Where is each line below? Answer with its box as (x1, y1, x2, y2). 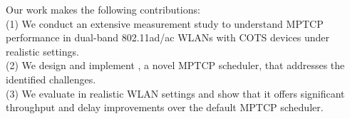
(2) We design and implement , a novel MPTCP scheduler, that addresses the (6, 58, 345, 73)
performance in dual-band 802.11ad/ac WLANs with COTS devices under (6, 30, 329, 45)
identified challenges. (6, 71, 96, 86)
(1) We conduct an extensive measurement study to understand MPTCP (6, 16, 324, 31)
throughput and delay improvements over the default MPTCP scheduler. (6, 100, 324, 115)
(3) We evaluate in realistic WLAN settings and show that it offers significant (6, 86, 345, 100)
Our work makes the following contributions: (6, 2, 200, 16)
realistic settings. (6, 43, 79, 58)
